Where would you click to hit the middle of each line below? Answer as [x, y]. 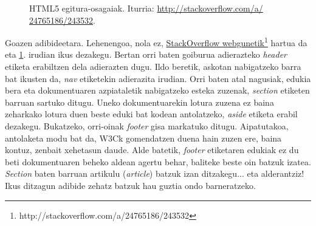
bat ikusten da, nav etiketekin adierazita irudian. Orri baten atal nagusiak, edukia [158, 78]
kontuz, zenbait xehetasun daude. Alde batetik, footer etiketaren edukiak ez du [152, 150]
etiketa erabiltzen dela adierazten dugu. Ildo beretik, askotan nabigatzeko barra [153, 67]
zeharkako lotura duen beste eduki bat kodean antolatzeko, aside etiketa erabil [151, 114]
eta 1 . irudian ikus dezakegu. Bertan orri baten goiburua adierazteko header [146, 54]
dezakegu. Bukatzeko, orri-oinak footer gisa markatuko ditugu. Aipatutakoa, [147, 126]
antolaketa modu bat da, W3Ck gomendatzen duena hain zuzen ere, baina [143, 138]
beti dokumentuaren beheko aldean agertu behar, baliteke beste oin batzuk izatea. [158, 161]
